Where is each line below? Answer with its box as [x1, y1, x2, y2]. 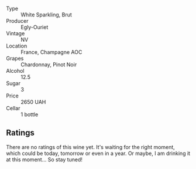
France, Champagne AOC [20, 49, 82, 55]
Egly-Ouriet [20, 23, 49, 31]
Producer [6, 18, 29, 24]
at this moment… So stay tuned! [6, 156, 83, 163]
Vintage [6, 30, 25, 37]
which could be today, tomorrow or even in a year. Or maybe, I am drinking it [6, 150, 191, 157]
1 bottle [20, 111, 39, 118]
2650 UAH [20, 99, 46, 105]
